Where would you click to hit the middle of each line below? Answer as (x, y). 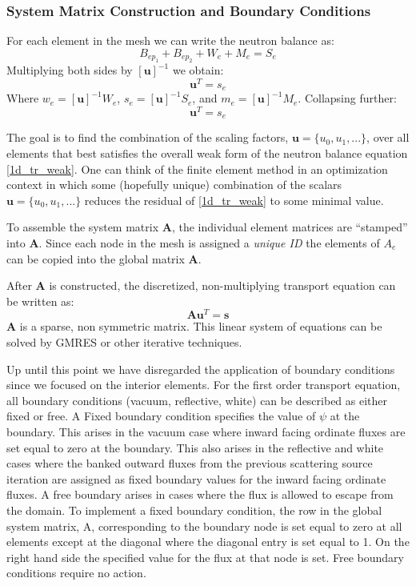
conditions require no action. (76, 573)
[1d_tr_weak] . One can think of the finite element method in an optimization (197, 169)
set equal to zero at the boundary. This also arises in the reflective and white (195, 447)
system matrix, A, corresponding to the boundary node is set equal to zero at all (204, 526)
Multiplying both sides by (70, 70)
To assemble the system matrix (83, 227)
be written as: (40, 301)
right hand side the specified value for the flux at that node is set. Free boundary (205, 557)
